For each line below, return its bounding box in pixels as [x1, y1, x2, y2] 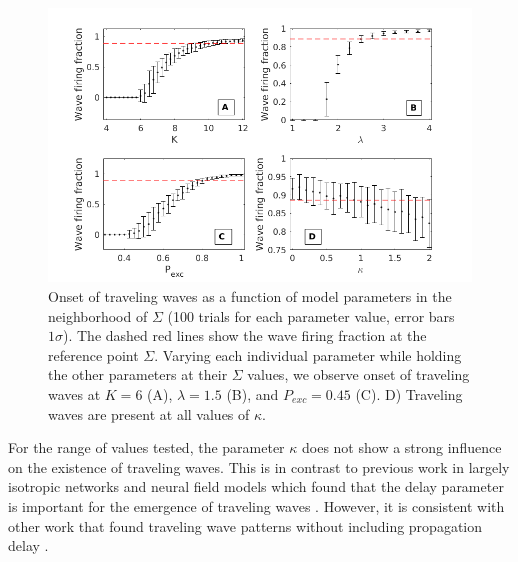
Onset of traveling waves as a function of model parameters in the [48, 286, 452, 306]
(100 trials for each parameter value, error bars [167, 305, 455, 326]
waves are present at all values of [48, 403, 250, 424]
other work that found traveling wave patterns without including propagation [8, 515, 483, 536]
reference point [48, 344, 139, 365]
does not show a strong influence [302, 437, 502, 458]
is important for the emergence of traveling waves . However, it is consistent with [8, 495, 505, 516]
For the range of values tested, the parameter [8, 437, 285, 458]
